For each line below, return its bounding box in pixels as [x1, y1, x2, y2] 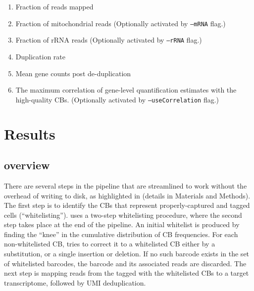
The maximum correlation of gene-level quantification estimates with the [15, 85, 237, 95]
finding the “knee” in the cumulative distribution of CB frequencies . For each [4, 229, 238, 239]
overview [4, 157, 50, 173]
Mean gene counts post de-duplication [15, 68, 131, 78]
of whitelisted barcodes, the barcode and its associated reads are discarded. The [4, 258, 247, 268]
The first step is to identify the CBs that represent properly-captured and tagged [4, 200, 250, 210]
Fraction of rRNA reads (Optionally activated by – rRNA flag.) [15, 35, 202, 45]
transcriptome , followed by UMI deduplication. [4, 277, 146, 288]
